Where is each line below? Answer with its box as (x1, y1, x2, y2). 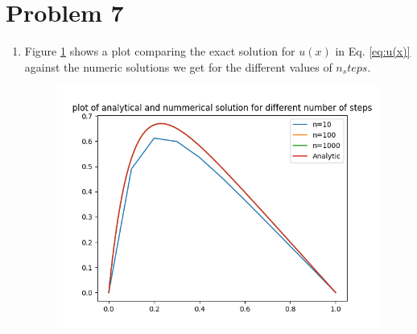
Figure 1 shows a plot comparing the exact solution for (24, 43, 295, 60)
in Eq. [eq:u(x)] (335, 43, 411, 60)
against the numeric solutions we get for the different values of (24, 58, 332, 75)
